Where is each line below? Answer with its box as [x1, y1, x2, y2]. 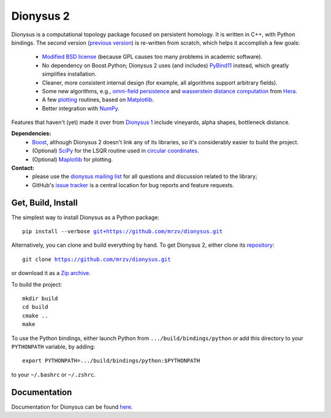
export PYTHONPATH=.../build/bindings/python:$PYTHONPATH [22, 357, 200, 365]
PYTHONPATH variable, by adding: [11, 343, 96, 350]
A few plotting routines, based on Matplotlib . [42, 96, 154, 104]
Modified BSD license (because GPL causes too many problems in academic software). [42, 53, 263, 61]
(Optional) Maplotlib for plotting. [32, 155, 113, 163]
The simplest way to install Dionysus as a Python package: [11, 214, 159, 221]
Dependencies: [11, 130, 51, 137]
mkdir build [22, 295, 58, 302]
